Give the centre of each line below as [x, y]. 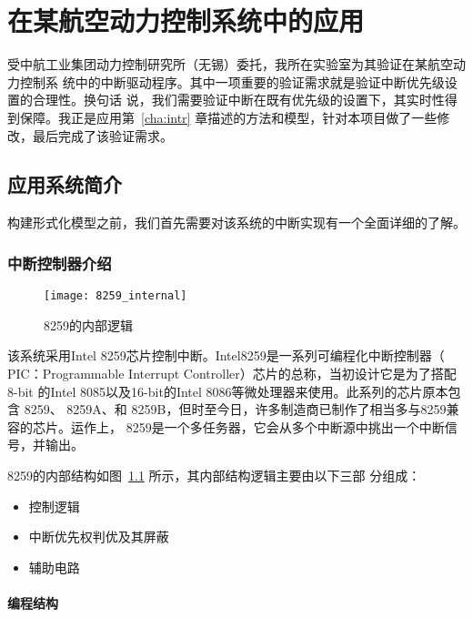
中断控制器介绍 [60, 263]
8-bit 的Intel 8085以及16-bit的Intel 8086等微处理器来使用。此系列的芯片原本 [228, 391]
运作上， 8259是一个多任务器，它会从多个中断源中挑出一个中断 [257, 426]
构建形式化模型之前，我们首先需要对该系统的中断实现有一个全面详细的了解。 [236, 223]
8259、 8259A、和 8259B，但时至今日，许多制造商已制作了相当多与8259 [235, 409]
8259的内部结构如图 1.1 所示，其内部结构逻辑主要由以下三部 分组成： [214, 475]
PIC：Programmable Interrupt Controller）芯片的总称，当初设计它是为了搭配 [232, 373]
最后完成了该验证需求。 [102, 135]
